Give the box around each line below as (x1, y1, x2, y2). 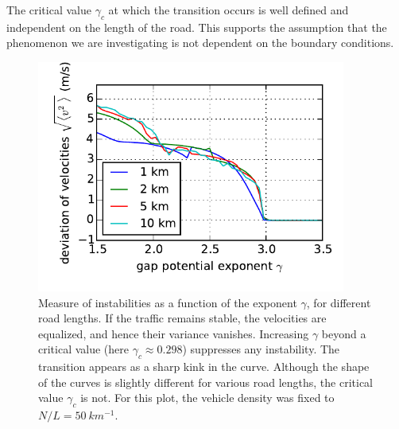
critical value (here (38, 341, 130, 357)
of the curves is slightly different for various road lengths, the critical (38, 373, 374, 390)
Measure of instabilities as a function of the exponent (38, 294, 297, 310)
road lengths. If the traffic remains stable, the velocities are (38, 310, 327, 326)
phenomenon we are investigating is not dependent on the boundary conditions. (6, 34, 394, 51)
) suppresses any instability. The (182, 341, 340, 357)
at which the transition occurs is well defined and (108, 2, 349, 18)
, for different (306, 294, 371, 310)
